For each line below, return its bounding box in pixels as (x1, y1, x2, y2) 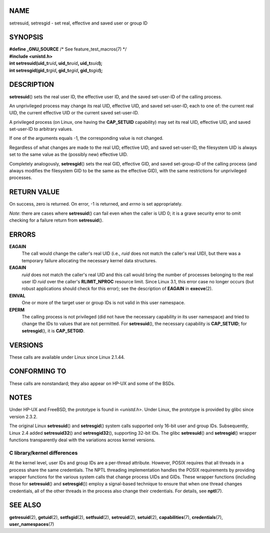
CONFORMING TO (9, 367, 66, 376)
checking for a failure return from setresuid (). (9, 217, 103, 223)
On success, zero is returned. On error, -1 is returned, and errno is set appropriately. (9, 201, 182, 207)
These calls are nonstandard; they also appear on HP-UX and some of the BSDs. (9, 380, 175, 386)
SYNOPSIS (9, 33, 43, 42)
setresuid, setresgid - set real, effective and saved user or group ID (9, 20, 147, 26)
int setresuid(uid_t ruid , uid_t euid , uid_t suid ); (9, 60, 102, 66)
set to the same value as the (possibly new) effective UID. (9, 151, 128, 157)
